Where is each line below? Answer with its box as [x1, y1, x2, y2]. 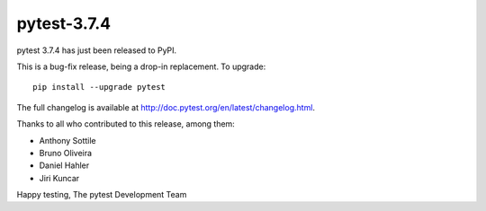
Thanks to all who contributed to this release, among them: [16, 119, 236, 129]
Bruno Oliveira [39, 147, 93, 158]
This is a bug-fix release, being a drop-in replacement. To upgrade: [16, 61, 266, 72]
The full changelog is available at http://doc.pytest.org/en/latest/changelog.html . [16, 101, 315, 112]
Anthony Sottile [39, 135, 96, 145]
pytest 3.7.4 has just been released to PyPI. [16, 45, 177, 56]
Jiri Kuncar [39, 172, 80, 183]
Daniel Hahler [39, 160, 90, 171]
